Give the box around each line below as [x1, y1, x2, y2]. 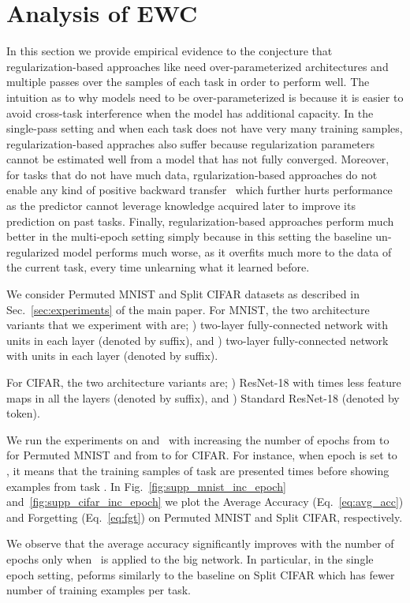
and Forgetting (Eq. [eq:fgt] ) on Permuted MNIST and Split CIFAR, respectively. [6, 508, 403, 525]
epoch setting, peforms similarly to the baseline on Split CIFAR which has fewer [6, 566, 395, 582]
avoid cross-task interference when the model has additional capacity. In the [6, 104, 374, 121]
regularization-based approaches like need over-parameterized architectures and [6, 58, 389, 74]
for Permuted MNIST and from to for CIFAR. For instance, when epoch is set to [6, 447, 397, 463]
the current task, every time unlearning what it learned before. [6, 259, 310, 275]
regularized [6, 243, 59, 260]
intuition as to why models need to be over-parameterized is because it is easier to [6, 88, 404, 105]
